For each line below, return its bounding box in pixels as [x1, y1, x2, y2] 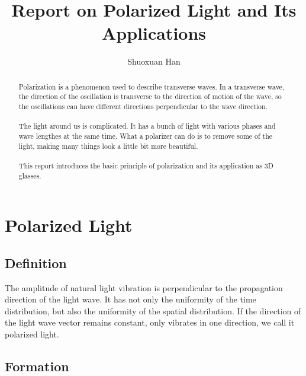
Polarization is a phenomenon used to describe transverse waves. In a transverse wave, [18, 81, 285, 91]
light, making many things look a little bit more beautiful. [18, 141, 198, 151]
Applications [101, 21, 207, 45]
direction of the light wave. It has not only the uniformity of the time [5, 293, 256, 305]
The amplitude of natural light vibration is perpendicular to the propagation [5, 281, 283, 294]
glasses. [18, 170, 41, 180]
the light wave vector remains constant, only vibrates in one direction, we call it [5, 316, 295, 329]
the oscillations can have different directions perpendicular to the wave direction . [18, 101, 268, 111]
